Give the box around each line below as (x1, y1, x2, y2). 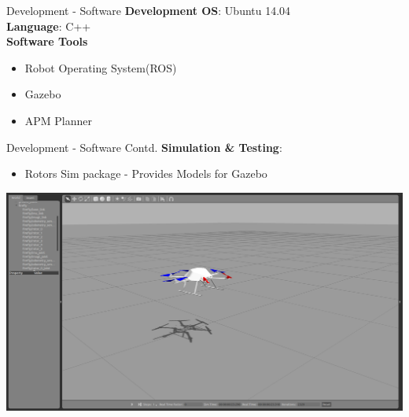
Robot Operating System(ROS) (24, 59, 177, 76)
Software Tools (6, 33, 88, 50)
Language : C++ (6, 17, 91, 34)
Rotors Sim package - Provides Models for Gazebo (24, 165, 267, 182)
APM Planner (24, 112, 93, 128)
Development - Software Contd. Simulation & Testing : (6, 138, 282, 155)
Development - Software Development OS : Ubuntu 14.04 (6, 2, 291, 18)
